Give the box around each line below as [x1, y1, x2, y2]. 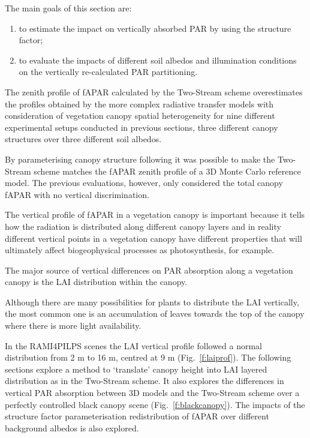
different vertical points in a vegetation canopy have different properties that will [5, 232, 302, 244]
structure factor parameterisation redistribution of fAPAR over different [5, 410, 269, 422]
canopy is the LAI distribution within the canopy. [5, 275, 188, 288]
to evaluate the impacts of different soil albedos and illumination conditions [19, 53, 297, 66]
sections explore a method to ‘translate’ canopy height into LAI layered [5, 362, 267, 375]
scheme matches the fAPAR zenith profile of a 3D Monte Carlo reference [34, 164, 301, 177]
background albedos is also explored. [5, 421, 139, 434]
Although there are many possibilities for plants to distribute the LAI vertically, [5, 295, 299, 308]
